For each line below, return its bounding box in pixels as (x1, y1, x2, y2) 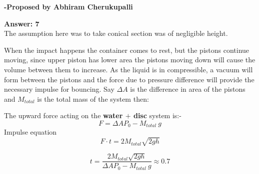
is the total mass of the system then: (37, 93, 149, 104)
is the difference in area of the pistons (130, 84, 245, 94)
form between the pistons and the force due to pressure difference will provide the (4, 74, 254, 84)
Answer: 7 (4, 18, 39, 28)
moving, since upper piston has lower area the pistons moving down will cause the (4, 54, 255, 65)
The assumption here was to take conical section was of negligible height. (4, 28, 228, 38)
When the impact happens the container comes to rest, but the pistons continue (4, 44, 249, 55)
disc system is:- (133, 110, 181, 121)
